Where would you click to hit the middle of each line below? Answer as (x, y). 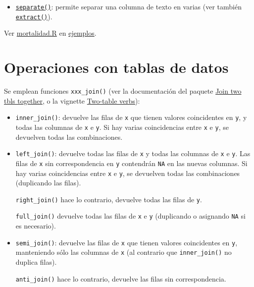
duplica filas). (36, 261)
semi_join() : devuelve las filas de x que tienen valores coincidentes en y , (127, 242)
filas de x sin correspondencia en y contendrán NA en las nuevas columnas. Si (131, 163)
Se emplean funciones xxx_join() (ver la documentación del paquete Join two (123, 91)
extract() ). (34, 16)
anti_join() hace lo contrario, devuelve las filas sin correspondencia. (121, 278)
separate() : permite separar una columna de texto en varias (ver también (128, 6)
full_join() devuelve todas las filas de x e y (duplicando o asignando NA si (130, 216)
